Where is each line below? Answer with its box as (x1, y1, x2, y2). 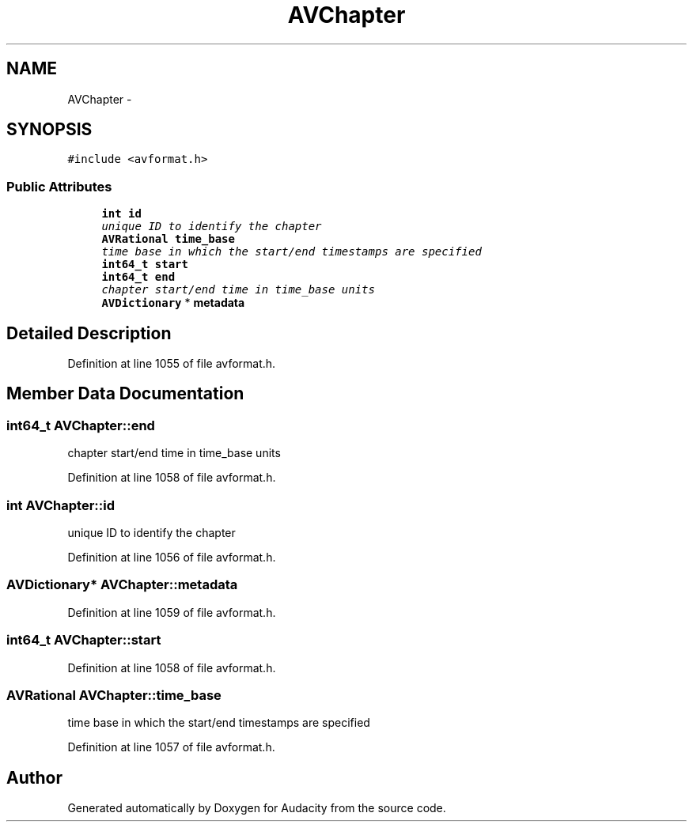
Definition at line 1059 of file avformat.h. (67, 605, 276, 619)
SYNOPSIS (6, 119, 93, 140)
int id (101, 207, 142, 221)
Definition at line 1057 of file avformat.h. (67, 740, 275, 754)
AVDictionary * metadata (101, 296, 245, 310)
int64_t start (101, 258, 188, 271)
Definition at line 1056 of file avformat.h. (67, 550, 276, 564)
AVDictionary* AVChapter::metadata (6, 577, 238, 593)
